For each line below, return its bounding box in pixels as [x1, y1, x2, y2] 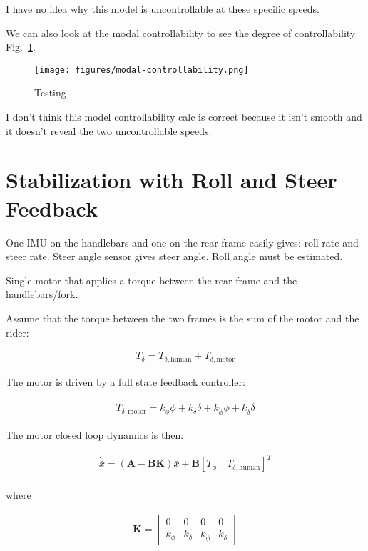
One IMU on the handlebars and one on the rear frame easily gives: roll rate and [6, 234, 359, 249]
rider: [6, 324, 29, 339]
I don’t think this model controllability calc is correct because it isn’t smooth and [6, 109, 362, 124]
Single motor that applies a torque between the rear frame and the [6, 272, 297, 287]
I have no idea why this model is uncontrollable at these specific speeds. [6, 1, 320, 16]
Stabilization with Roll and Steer [6, 165, 337, 194]
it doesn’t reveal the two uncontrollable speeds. [6, 123, 212, 138]
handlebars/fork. [6, 287, 78, 302]
